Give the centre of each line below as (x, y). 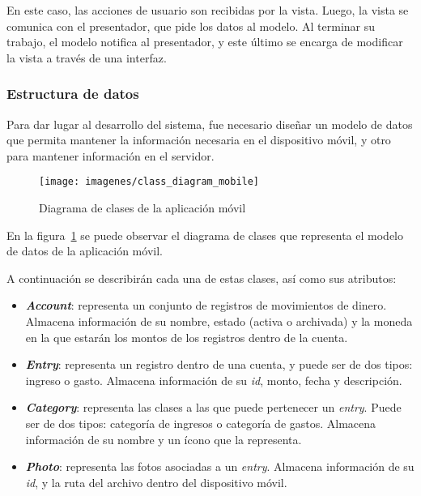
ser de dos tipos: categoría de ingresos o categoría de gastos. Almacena (201, 423)
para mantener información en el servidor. (111, 155)
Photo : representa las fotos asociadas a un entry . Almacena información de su (220, 466)
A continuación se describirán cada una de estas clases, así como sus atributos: (202, 278)
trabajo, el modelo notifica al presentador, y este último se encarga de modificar (205, 42)
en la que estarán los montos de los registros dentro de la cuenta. (187, 337)
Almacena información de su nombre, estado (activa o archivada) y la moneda (219, 321)
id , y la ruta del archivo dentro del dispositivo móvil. (156, 482)
